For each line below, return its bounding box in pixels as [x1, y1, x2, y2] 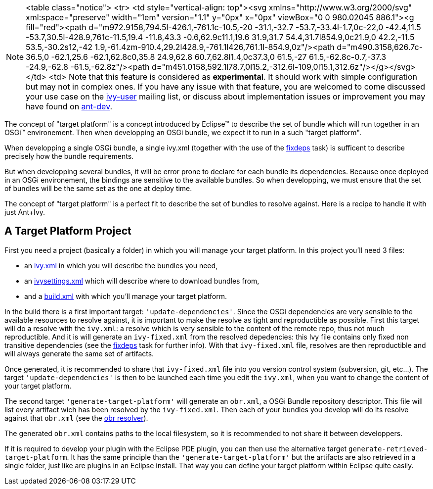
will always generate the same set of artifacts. [4, 349, 154, 358]
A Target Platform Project [4, 225, 131, 238]
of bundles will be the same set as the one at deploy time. [4, 184, 192, 193]
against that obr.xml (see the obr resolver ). [4, 413, 148, 422]
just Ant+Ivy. [4, 208, 45, 216]
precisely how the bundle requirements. [4, 152, 134, 160]
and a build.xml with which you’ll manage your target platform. [24, 292, 227, 300]
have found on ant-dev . [26, 101, 113, 111]
